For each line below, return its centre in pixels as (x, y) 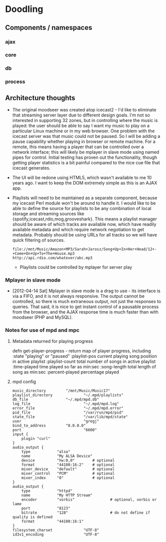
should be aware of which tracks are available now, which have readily (84, 224)
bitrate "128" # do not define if (86, 513)
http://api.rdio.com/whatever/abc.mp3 (52, 258)
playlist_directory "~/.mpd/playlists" (68, 395)
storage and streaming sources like (48, 214)
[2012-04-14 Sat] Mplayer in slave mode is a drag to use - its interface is (86, 291)
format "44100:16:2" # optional (68, 465)
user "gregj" (55, 421)
